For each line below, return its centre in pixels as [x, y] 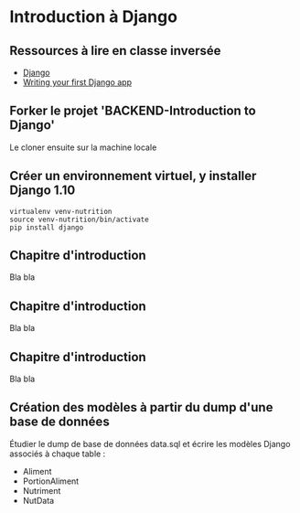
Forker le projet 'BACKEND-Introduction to [133, 111]
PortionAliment [51, 481]
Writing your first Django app [77, 82]
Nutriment [42, 490]
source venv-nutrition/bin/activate [79, 219]
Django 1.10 [43, 191]
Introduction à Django [94, 17]
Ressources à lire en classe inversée [115, 51]
